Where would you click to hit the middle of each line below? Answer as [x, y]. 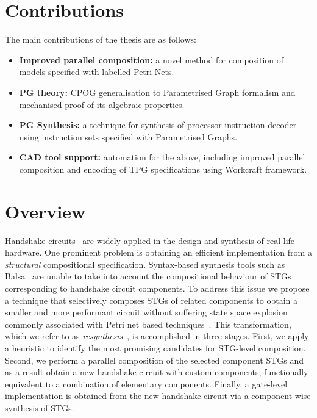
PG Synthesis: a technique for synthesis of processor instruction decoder [158, 125]
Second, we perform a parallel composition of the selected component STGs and [155, 360]
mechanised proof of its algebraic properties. [102, 104]
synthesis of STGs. [40, 407]
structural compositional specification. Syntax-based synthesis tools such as [145, 264]
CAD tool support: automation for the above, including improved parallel [162, 157]
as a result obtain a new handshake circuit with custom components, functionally [157, 372]
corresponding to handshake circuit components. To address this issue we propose [157, 288]
